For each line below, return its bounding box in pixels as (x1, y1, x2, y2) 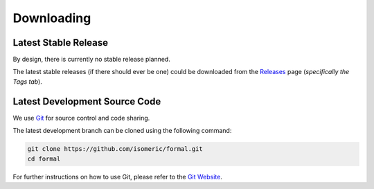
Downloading (12, 10, 91, 26)
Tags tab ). (12, 77, 43, 86)
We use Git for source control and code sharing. (12, 114, 150, 122)
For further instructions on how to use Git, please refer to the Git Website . (12, 172, 223, 181)
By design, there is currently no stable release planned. (12, 55, 171, 64)
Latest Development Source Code (12, 96, 161, 107)
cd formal (27, 154, 61, 163)
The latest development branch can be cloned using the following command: (12, 127, 232, 135)
